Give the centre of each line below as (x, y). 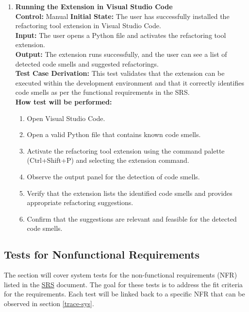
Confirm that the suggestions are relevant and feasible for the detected (132, 218)
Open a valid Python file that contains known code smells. (114, 134)
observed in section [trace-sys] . (49, 303)
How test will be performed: (64, 101)
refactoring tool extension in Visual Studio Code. (88, 26)
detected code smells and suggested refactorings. (87, 63)
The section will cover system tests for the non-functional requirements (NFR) (121, 275)
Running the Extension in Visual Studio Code (94, 6)
